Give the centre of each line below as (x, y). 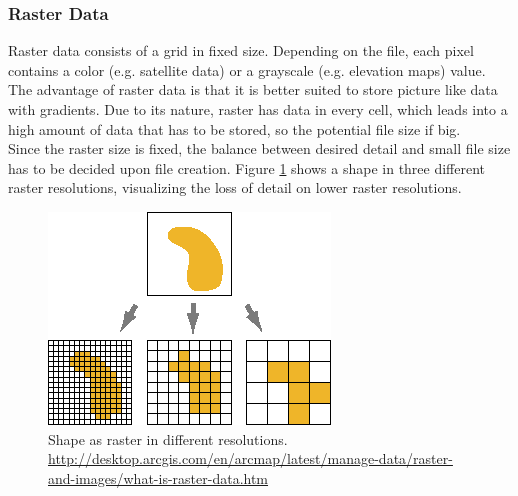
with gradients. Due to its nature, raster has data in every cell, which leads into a (258, 109)
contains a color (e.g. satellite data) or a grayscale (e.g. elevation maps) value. (247, 69)
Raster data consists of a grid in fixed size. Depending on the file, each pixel (241, 50)
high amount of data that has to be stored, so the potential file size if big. (234, 128)
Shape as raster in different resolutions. (168, 438)
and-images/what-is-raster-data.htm (158, 477)
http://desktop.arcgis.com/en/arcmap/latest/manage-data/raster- (250, 458)
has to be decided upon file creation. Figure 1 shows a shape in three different (247, 167)
